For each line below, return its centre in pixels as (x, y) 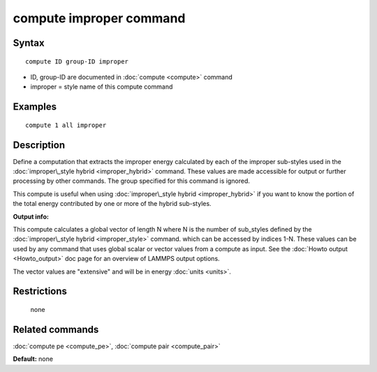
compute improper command (99, 18)
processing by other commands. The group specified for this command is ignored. (132, 181)
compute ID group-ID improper (77, 61)
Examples (35, 107)
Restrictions (40, 291)
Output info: (31, 216)
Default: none (33, 359)
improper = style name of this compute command (102, 87)
